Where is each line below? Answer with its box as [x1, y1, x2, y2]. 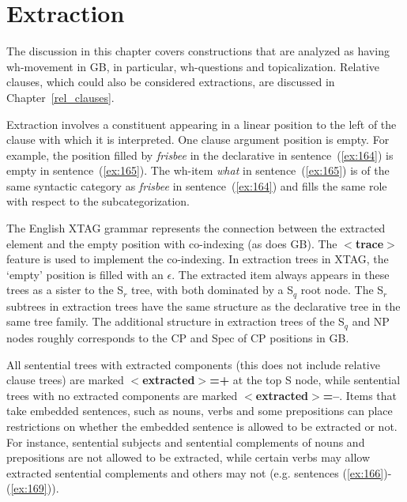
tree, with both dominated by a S [130, 281, 293, 298]
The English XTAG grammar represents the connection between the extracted [6, 220, 386, 236]
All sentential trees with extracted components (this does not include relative [6, 356, 380, 372]
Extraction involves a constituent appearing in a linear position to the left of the [6, 115, 397, 132]
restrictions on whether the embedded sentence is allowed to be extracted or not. [6, 417, 398, 434]
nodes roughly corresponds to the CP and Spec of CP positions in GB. [6, 329, 349, 345]
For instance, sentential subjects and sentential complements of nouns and [6, 433, 365, 450]
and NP [352, 313, 390, 330]
